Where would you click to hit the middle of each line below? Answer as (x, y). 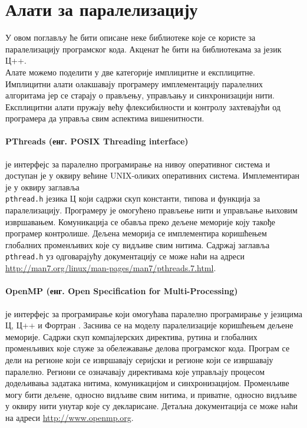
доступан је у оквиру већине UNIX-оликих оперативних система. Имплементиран (153, 175)
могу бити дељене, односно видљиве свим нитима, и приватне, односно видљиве (151, 394)
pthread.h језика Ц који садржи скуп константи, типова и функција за (133, 198)
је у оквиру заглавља (42, 187)
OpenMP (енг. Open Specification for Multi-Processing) (122, 291)
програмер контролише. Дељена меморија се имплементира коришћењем (136, 233)
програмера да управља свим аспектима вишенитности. (105, 118)
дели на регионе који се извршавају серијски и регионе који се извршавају (139, 359)
